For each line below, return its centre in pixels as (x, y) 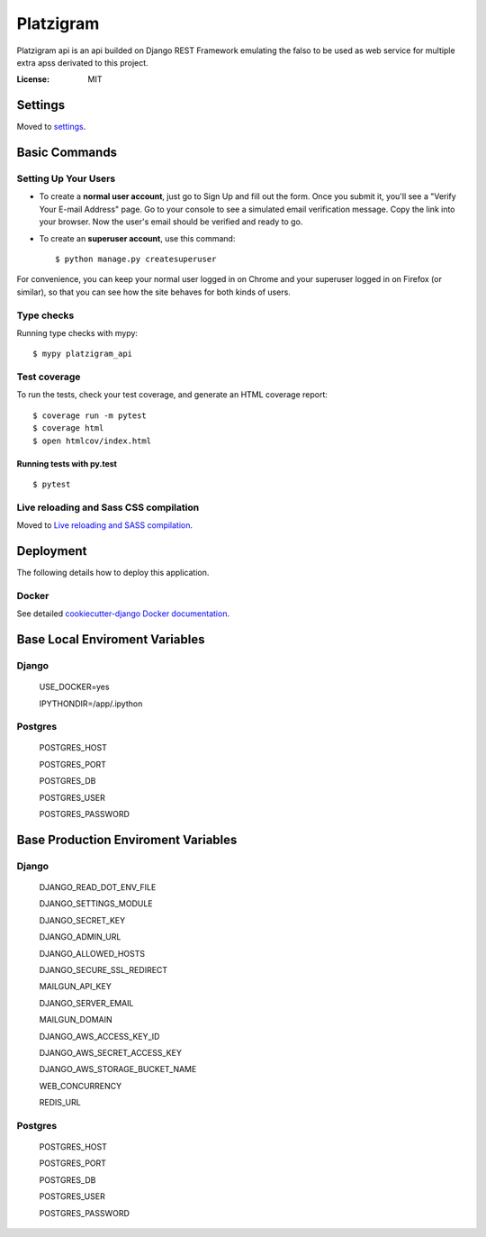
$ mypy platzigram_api (83, 354)
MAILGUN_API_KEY (75, 987)
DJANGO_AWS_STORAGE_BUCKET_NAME (118, 1069)
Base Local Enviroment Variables (111, 639)
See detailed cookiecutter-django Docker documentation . (123, 614)
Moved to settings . (51, 127)
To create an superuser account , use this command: (137, 238)
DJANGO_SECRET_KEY (82, 920)
